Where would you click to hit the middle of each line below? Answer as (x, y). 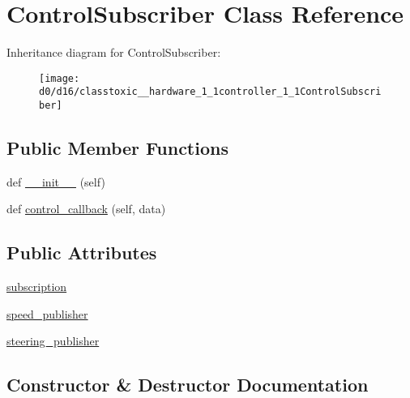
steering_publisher (53, 341)
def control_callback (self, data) (86, 209)
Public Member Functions (117, 148)
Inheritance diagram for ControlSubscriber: (114, 52)
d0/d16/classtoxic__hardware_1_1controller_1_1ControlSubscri (210, 92)
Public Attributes (82, 252)
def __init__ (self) (56, 181)
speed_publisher (47, 313)
